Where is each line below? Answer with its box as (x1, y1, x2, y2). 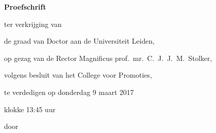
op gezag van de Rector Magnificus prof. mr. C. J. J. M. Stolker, (4, 52, 212, 63)
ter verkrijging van (4, 18, 62, 29)
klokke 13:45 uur (4, 104, 56, 114)
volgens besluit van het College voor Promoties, (4, 70, 152, 80)
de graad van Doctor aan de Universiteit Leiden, (4, 36, 155, 46)
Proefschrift (4, 2, 46, 12)
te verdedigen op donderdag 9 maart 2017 (4, 86, 134, 97)
